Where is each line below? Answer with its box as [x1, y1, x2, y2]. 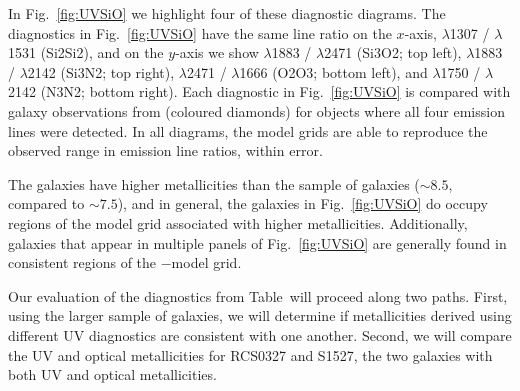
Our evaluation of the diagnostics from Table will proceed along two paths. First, [8, 285, 508, 306]
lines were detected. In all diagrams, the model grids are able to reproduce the [8, 120, 488, 141]
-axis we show [175, 42, 259, 63]
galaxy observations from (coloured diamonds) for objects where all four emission [8, 100, 505, 121]
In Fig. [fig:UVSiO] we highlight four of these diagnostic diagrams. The [8, 3, 446, 23]
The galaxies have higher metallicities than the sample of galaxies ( [8, 173, 420, 194]
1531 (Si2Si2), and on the [8, 42, 164, 63]
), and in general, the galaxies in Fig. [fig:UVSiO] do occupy [117, 193, 488, 214]
